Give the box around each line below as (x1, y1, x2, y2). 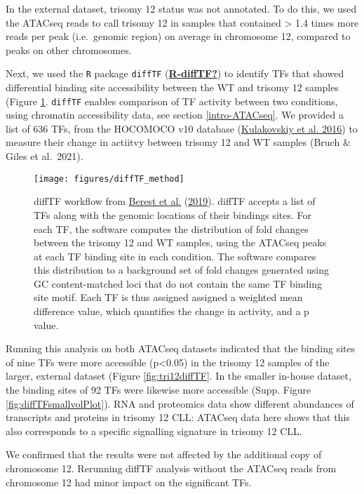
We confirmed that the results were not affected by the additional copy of (6, 447, 322, 462)
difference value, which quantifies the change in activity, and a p (34, 304, 309, 319)
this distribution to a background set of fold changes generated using (34, 262, 329, 277)
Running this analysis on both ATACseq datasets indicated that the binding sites (6, 341, 356, 356)
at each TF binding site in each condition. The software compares (34, 248, 316, 263)
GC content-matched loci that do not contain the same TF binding (34, 276, 323, 291)
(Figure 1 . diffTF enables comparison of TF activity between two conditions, (6, 93, 338, 108)
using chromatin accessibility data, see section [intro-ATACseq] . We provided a (6, 107, 344, 122)
